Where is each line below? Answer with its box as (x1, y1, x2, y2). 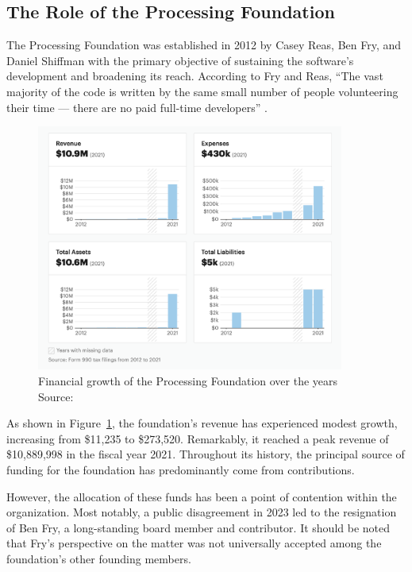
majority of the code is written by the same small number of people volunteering (6, 83, 399, 99)
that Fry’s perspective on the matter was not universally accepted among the (6, 535, 382, 551)
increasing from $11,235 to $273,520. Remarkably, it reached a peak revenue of (6, 430, 389, 446)
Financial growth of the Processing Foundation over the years (38, 373, 338, 389)
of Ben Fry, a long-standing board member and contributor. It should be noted (6, 519, 391, 535)
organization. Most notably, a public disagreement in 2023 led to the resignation (6, 504, 397, 520)
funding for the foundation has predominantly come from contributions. (6, 462, 355, 478)
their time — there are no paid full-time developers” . (6, 99, 268, 115)
